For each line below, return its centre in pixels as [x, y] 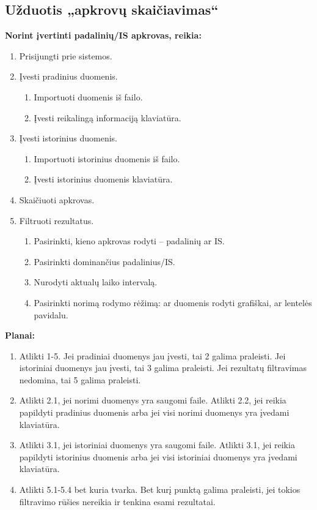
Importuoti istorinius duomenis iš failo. [107, 158]
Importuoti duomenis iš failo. [88, 96]
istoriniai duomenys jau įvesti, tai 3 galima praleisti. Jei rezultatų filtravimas [163, 368]
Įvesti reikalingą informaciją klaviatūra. [107, 117]
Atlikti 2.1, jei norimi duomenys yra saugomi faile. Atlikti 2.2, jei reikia [153, 400]
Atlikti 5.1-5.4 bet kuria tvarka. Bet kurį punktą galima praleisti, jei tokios [160, 489]
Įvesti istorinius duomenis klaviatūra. [103, 179]
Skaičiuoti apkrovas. [57, 199]
